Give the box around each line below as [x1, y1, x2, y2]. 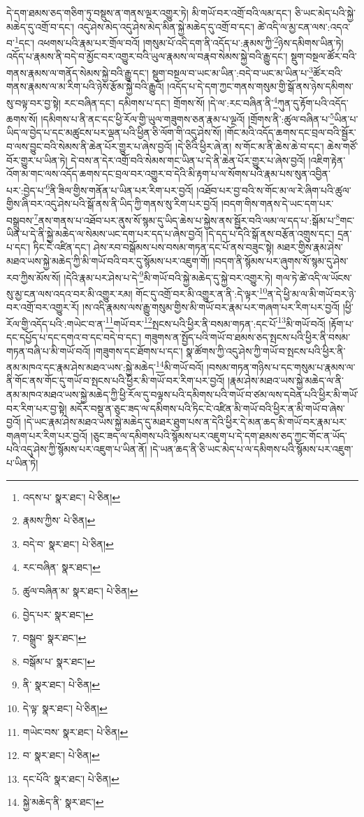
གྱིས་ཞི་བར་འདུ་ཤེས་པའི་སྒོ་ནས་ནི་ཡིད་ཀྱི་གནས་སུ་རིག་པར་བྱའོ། [6, 196, 219, 210]
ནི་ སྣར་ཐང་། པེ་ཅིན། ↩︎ [22, 677, 101, 692]
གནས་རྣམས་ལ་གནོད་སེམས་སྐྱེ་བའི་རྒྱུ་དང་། [6, 65, 149, 80]
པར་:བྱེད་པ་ [6, 182, 46, 197]
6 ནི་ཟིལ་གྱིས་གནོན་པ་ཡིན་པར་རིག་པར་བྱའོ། [45, 180, 194, 197]
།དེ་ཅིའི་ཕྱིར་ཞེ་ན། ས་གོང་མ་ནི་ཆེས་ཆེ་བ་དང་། [175, 138, 324, 153]
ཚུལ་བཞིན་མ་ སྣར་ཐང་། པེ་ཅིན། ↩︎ [22, 583, 138, 598]
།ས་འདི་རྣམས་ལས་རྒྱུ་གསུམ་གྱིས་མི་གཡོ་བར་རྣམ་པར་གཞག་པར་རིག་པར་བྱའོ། [82, 300, 340, 314]
